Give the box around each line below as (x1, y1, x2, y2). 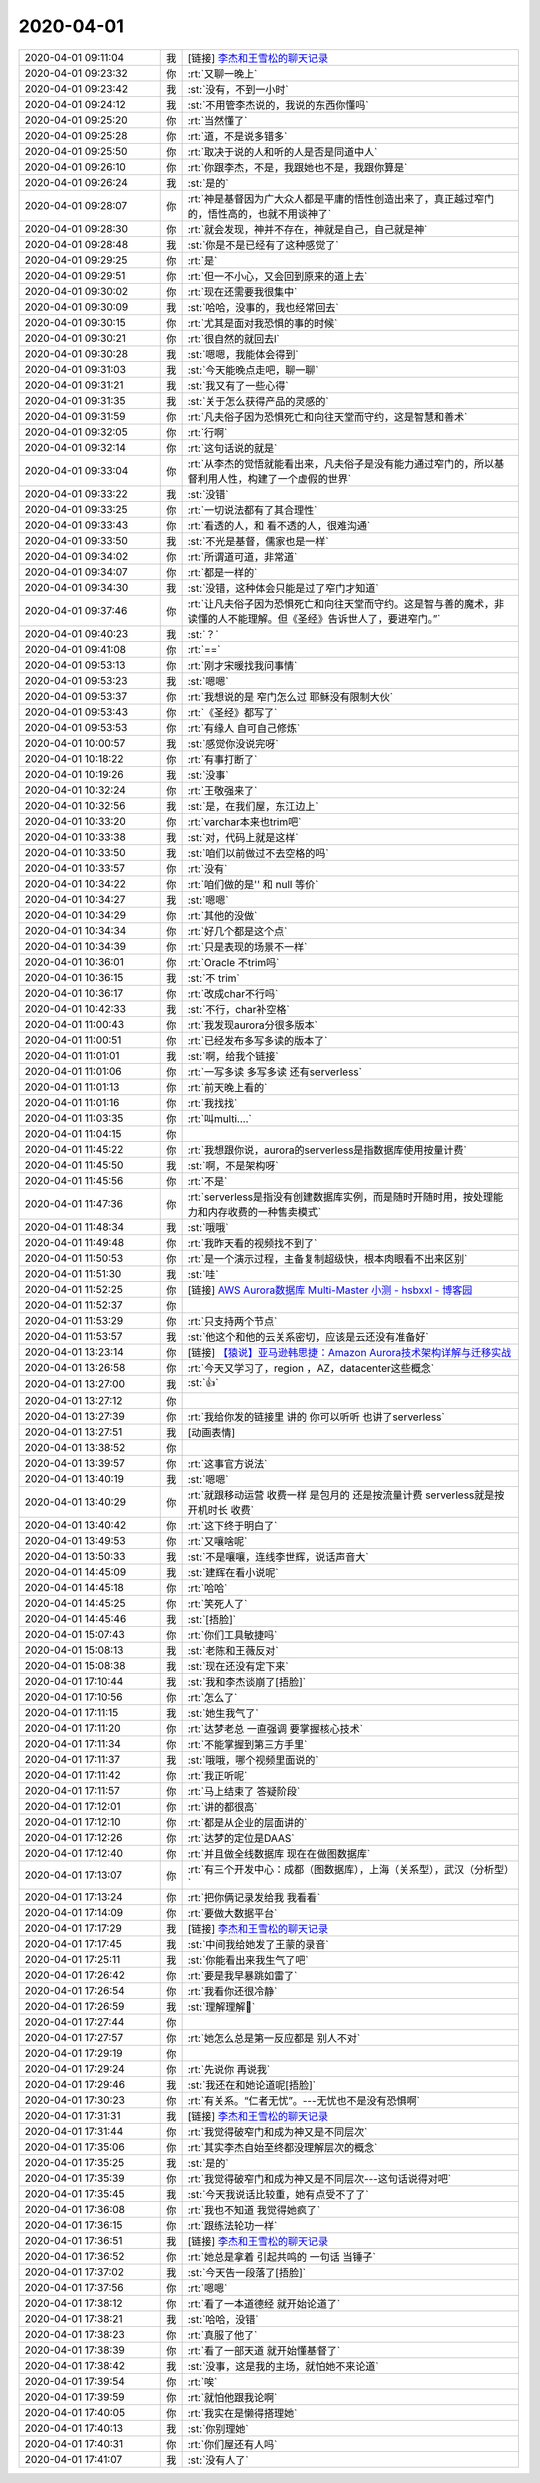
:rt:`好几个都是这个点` (187, 924, 288, 938)
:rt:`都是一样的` (187, 565, 258, 579)
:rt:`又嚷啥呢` (187, 1534, 248, 1548)
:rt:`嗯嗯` (187, 2281, 228, 2295)
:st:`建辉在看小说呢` (187, 1565, 279, 1579)
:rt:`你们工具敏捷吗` (187, 1628, 278, 1642)
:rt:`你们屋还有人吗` (187, 2437, 278, 2451)
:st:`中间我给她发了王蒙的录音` (187, 1937, 329, 1951)
